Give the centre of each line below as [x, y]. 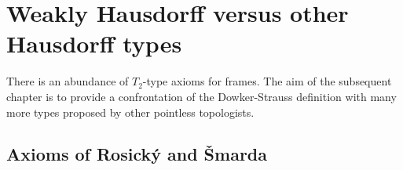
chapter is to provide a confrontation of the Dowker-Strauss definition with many [201, 96]
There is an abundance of [68, 81]
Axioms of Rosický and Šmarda [137, 154]
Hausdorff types [94, 43]
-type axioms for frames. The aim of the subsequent [267, 81]
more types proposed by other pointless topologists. [130, 112]
